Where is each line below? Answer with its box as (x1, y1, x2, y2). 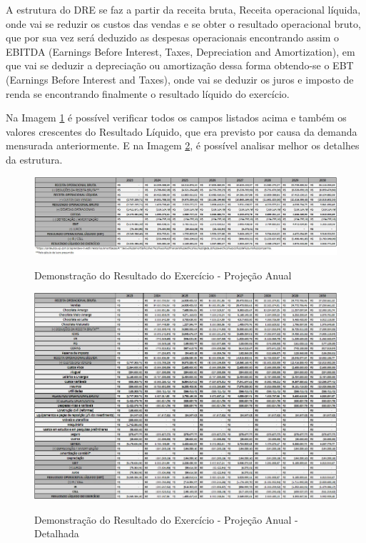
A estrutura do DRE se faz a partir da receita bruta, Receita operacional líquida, (6, 2, 361, 16)
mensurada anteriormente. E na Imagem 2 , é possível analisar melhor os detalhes (6, 138, 360, 153)
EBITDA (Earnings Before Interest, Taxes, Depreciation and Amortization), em (6, 44, 355, 59)
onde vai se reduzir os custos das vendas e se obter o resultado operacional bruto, (6, 16, 361, 31)
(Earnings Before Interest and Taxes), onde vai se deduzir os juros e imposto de (6, 71, 354, 86)
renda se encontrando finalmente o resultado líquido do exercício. (6, 86, 290, 101)
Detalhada (34, 526, 79, 541)
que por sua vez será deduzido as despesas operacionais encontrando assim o (6, 30, 340, 45)
